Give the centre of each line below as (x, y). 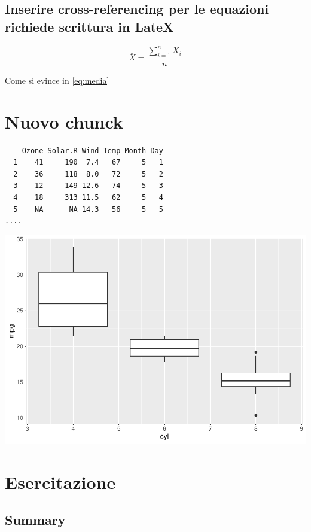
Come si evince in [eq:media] (57, 80)
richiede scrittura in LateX (89, 26)
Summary (35, 520)
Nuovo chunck (64, 121)
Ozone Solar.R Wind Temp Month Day (92, 151)
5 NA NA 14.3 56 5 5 (88, 209)
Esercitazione (60, 481)
